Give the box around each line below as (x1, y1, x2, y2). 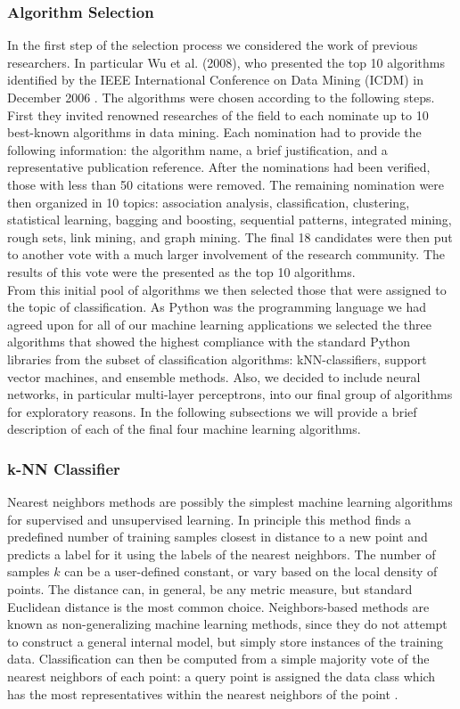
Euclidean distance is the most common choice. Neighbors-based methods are (7, 597, 430, 615)
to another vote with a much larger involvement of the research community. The (7, 245, 446, 264)
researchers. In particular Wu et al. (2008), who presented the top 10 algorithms (7, 53, 445, 71)
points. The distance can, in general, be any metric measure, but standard (7, 580, 413, 599)
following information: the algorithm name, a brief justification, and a (7, 140, 388, 159)
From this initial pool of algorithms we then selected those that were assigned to (7, 280, 447, 298)
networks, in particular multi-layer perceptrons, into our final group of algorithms (7, 385, 453, 403)
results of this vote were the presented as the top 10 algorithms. (7, 262, 356, 281)
